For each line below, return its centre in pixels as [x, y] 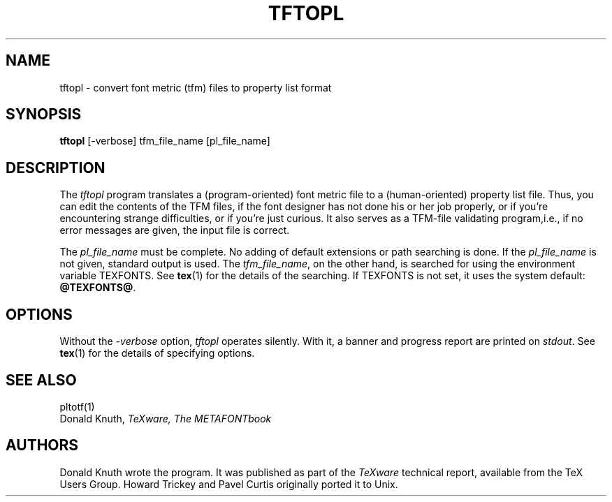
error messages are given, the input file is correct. [175, 230]
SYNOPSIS [44, 115]
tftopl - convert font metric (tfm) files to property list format [196, 87]
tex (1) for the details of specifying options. [157, 353]
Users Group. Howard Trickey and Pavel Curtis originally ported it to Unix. [229, 484]
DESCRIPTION [56, 168]
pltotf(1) [77, 406]
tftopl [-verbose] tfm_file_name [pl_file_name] [165, 141]
